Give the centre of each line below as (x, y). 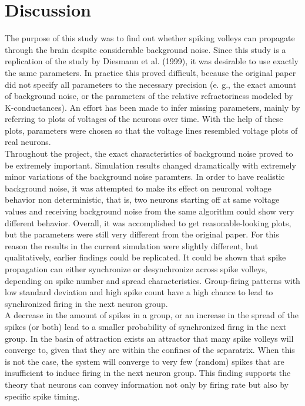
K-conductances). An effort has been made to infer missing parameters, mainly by (152, 107)
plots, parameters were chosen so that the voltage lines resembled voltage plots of (151, 130)
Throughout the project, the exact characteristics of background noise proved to (149, 154)
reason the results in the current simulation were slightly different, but (132, 245)
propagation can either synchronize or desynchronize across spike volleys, (136, 269)
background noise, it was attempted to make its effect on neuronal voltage (138, 188)
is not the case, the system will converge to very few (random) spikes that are (145, 361)
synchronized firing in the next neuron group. (86, 303)
